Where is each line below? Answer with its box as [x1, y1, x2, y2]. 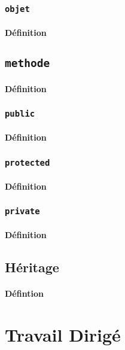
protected [5, 157, 50, 168]
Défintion [5, 287, 44, 300]
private [5, 206, 40, 217]
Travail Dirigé [5, 322, 121, 347]
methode [5, 56, 50, 69]
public [5, 109, 35, 119]
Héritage [5, 258, 59, 276]
